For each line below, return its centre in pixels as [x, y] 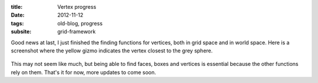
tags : [17, 23]
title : [17, 7]
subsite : [21, 32]
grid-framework [77, 32]
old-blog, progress [80, 23]
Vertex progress [77, 7]
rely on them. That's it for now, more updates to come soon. [83, 72]
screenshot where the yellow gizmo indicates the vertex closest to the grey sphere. [112, 51]
